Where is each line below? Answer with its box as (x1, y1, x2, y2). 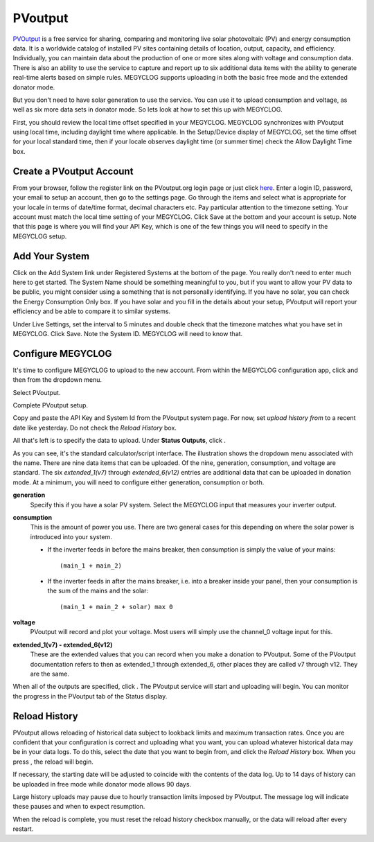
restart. (12, 825, 34, 833)
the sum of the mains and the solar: (47, 586, 149, 595)
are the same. (30, 669, 69, 678)
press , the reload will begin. (12, 757, 93, 766)
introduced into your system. (30, 532, 112, 541)
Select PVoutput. (12, 388, 61, 396)
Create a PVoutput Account (12, 165, 134, 177)
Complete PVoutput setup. (12, 401, 89, 410)
